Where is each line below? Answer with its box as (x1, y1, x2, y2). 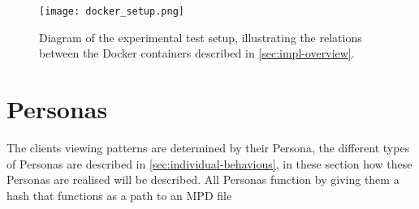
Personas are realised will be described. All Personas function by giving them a (6, 171, 400, 188)
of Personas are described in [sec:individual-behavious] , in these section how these (6, 155, 413, 172)
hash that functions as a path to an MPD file (6, 186, 232, 203)
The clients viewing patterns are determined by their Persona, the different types (6, 139, 410, 156)
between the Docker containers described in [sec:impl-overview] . (39, 45, 355, 62)
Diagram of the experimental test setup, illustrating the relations (39, 28, 362, 45)
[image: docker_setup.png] (39, 6, 184, 17)
